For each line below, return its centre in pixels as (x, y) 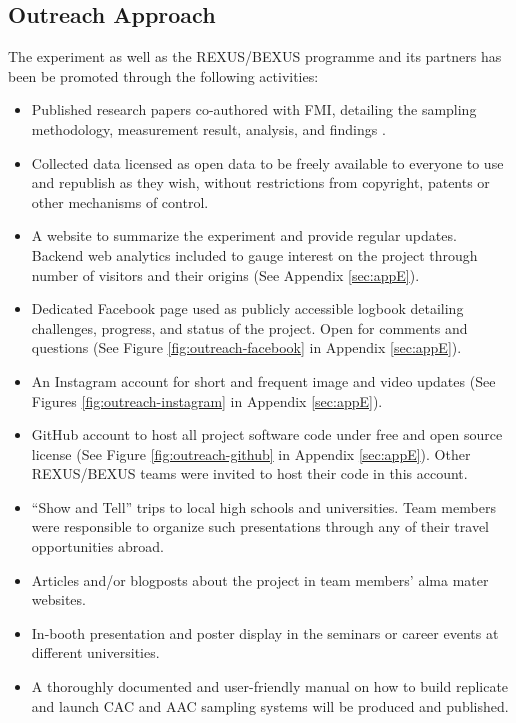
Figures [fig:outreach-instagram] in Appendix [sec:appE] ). (207, 400)
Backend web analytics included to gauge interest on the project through (254, 254)
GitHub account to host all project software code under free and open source (267, 434)
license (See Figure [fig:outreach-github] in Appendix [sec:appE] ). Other (251, 453)
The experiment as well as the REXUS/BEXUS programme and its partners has (255, 56)
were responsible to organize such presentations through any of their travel (260, 526)
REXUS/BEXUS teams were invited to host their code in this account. (249, 473)
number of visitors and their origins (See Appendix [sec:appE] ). (225, 274)
